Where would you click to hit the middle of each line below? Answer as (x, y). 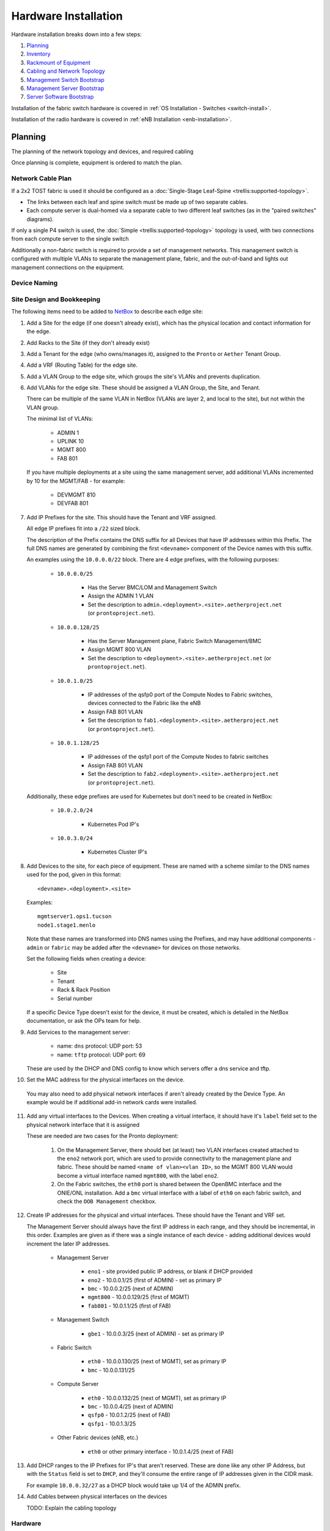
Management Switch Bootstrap (66, 80)
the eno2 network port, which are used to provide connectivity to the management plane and (174, 1159)
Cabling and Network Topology (66, 71)
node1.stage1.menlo (67, 925)
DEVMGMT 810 (76, 495)
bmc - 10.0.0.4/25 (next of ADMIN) (130, 1406)
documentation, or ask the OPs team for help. (84, 1021)
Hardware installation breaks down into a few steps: (76, 34)
